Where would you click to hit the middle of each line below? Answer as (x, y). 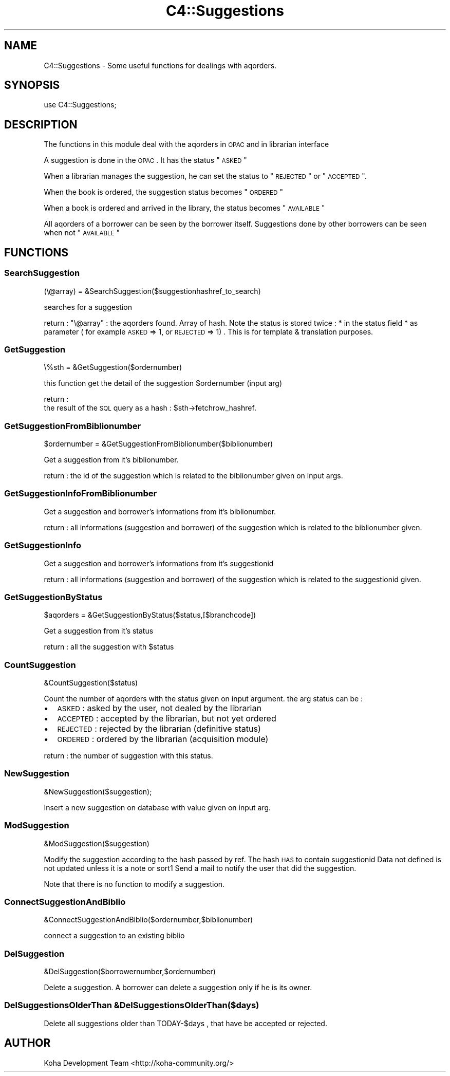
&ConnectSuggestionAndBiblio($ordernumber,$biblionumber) (148, 920)
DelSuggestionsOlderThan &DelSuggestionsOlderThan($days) (132, 1005)
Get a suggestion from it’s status (99, 631)
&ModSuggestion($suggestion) (97, 843)
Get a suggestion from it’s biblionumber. (111, 460)
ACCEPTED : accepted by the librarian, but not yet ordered (167, 718)
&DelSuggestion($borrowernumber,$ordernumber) (130, 971)
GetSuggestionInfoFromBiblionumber (81, 494)
